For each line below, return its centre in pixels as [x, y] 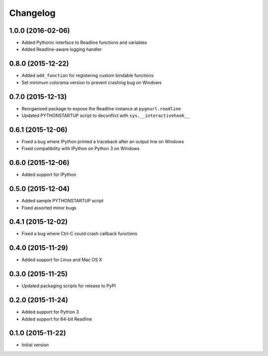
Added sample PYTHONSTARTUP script [63, 201]
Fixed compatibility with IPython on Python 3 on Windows [81, 149]
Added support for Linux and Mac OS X [62, 260]
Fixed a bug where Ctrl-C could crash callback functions [79, 234]
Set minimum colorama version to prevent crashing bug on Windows [92, 83]
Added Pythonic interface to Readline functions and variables [84, 43]
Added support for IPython [49, 175]
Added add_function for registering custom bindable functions [88, 76]
